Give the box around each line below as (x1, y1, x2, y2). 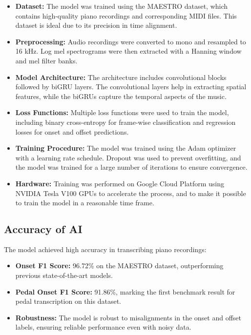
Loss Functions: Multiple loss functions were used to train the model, (15, 107, 229, 118)
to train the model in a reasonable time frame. (15, 197, 154, 208)
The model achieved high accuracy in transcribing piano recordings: (4, 244, 207, 254)
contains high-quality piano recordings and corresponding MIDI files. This (15, 10, 237, 20)
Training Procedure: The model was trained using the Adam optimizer (15, 143, 236, 153)
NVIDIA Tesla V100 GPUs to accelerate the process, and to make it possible (15, 188, 246, 198)
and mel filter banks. (15, 55, 78, 65)
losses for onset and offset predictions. (15, 126, 129, 137)
